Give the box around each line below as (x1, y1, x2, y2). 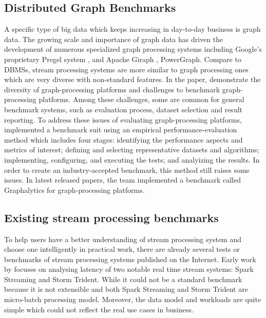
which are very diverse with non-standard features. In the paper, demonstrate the (4, 74, 261, 85)
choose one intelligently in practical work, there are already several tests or (4, 244, 240, 254)
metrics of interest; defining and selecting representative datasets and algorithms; (4, 144, 259, 155)
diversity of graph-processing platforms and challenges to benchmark (4, 84, 220, 94)
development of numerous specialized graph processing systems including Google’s (4, 44, 262, 54)
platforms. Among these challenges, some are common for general (39, 94, 244, 105)
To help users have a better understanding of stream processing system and (4, 233, 242, 244)
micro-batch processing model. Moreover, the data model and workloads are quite (4, 294, 261, 305)
